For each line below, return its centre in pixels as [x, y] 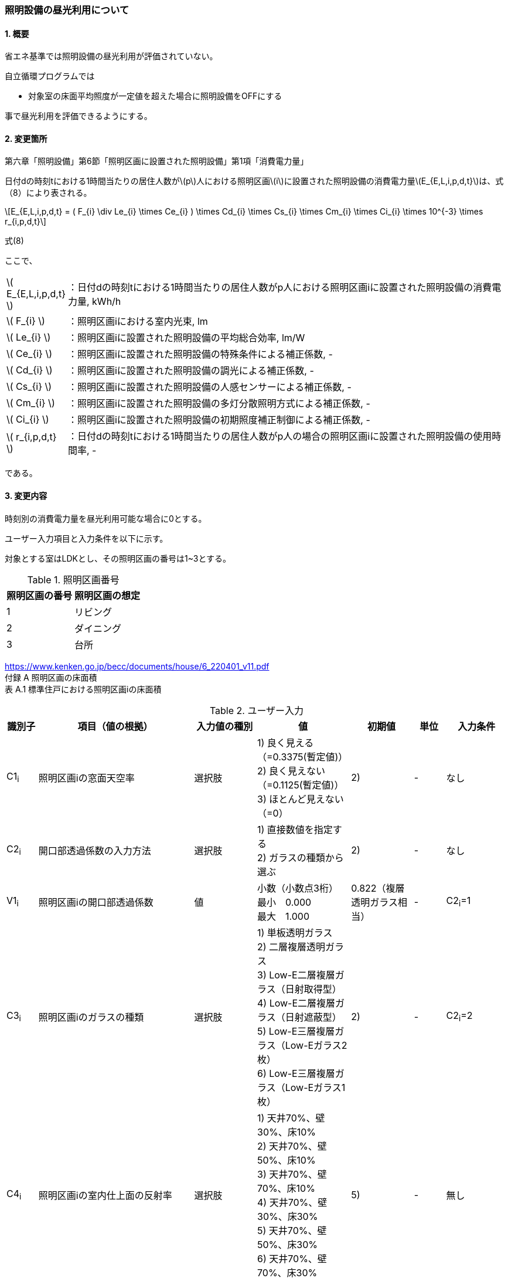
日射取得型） [313, 989]
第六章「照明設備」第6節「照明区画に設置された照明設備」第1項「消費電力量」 [157, 161]
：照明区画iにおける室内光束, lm [138, 322]
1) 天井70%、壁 [291, 1118]
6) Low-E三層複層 [296, 1073]
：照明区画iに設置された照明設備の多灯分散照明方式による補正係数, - [219, 404]
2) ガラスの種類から [301, 857]
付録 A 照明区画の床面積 [51, 677]
